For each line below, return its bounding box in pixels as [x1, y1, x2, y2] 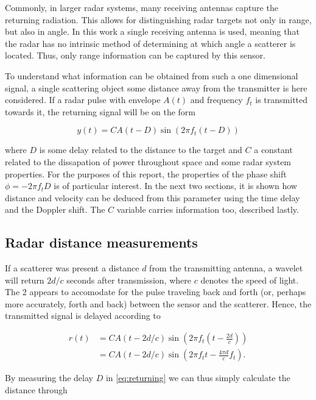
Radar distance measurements [5, 233, 198, 252]
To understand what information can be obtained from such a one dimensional [5, 69, 298, 82]
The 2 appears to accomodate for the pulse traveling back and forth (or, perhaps [5, 285, 306, 298]
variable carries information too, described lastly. [116, 203, 299, 216]
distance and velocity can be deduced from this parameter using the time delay [5, 191, 300, 204]
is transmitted [255, 93, 308, 106]
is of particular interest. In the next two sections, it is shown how [54, 179, 297, 192]
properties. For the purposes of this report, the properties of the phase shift [5, 167, 287, 180]
